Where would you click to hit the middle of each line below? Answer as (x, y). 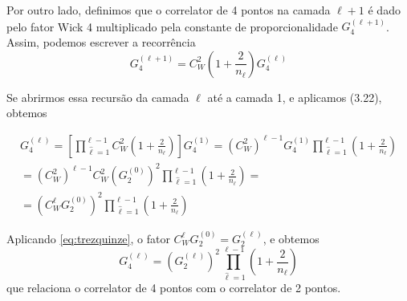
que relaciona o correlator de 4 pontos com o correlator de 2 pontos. (174, 287)
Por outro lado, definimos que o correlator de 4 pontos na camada (169, 10)
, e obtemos (291, 238)
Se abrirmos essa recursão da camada (98, 97)
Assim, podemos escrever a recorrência (101, 42)
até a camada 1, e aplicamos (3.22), (295, 97)
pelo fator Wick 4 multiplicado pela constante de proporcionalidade (172, 26)
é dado (384, 10)
